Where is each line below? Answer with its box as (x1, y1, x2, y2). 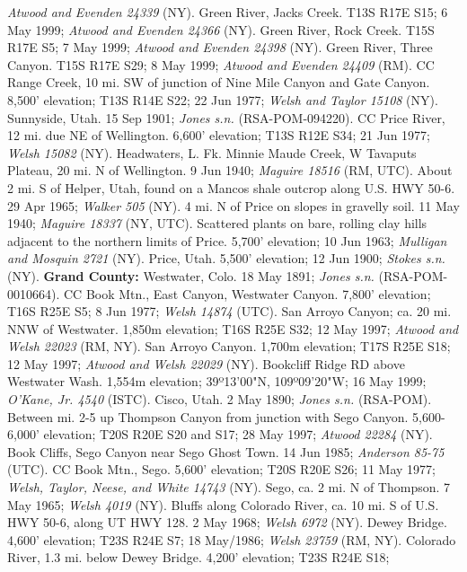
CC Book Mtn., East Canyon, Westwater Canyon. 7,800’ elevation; (63, 284, 431, 303)
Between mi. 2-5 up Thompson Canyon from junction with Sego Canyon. (7, 407, 409, 426)
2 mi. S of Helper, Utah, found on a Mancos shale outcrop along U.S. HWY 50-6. (7, 178, 455, 197)
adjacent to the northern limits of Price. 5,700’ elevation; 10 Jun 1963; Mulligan (7, 231, 447, 250)
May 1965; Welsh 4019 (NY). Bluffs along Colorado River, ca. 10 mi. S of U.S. (7, 495, 439, 514)
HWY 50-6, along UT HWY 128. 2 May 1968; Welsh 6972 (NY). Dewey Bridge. (7, 513, 447, 532)
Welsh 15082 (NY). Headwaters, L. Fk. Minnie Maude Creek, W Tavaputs (7, 143, 417, 162)
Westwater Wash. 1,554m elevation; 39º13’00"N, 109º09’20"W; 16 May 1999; (7, 372, 427, 391)
